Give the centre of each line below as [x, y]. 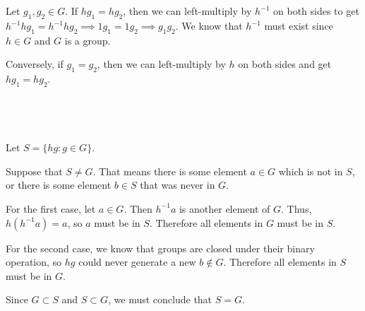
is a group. [88, 40]
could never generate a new [137, 262]
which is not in [311, 171]
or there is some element [59, 185]
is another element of [225, 208]
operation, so [34, 262]
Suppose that [34, 171]
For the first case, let [51, 208]
